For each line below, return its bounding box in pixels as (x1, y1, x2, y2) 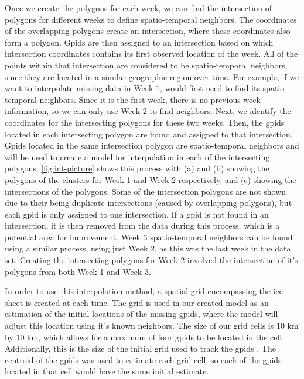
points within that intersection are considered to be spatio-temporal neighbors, (5, 58, 288, 71)
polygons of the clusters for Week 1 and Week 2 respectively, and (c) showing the (5, 173, 296, 185)
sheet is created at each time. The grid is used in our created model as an (5, 296, 269, 308)
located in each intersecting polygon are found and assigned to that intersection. (5, 128, 293, 140)
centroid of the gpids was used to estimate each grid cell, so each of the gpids (5, 353, 282, 366)
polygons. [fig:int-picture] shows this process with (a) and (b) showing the (5, 162, 269, 174)
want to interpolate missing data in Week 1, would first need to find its (5, 82, 260, 94)
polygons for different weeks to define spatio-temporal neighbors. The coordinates (5, 13, 297, 25)
